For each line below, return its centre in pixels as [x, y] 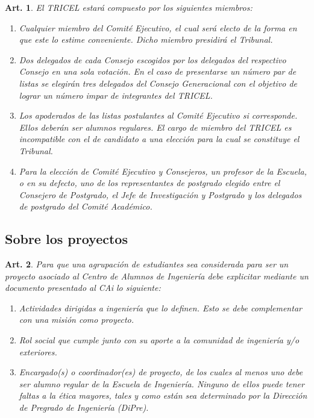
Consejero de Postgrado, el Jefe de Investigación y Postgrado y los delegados [160, 194]
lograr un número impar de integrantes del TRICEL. [116, 95]
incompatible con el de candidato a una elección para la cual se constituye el [159, 139]
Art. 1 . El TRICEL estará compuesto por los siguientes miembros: [129, 7]
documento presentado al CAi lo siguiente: [83, 288]
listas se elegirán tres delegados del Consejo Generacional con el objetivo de [158, 83]
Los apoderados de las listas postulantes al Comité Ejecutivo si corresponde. [158, 115]
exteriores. [38, 351]
